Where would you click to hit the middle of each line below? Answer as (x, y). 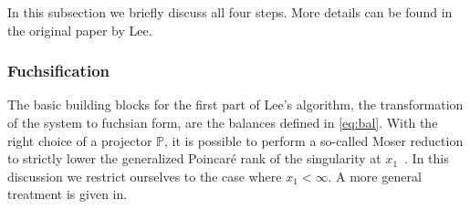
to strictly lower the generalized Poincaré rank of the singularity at (194, 158)
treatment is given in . (68, 194)
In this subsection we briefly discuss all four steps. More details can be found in (230, 12)
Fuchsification (59, 71)
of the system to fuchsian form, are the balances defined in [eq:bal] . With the (223, 122)
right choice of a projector (80, 140)
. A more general (375, 176)
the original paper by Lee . (80, 30)
